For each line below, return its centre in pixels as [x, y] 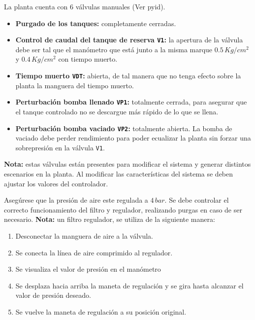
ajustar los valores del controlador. [56, 183]
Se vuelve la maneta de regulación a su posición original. [101, 311]
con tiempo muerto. [88, 59]
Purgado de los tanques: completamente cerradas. [96, 23]
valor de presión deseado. [53, 295]
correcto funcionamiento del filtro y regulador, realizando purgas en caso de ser [123, 209]
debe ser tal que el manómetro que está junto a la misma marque [114, 49]
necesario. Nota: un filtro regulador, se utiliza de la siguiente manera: [110, 219]
